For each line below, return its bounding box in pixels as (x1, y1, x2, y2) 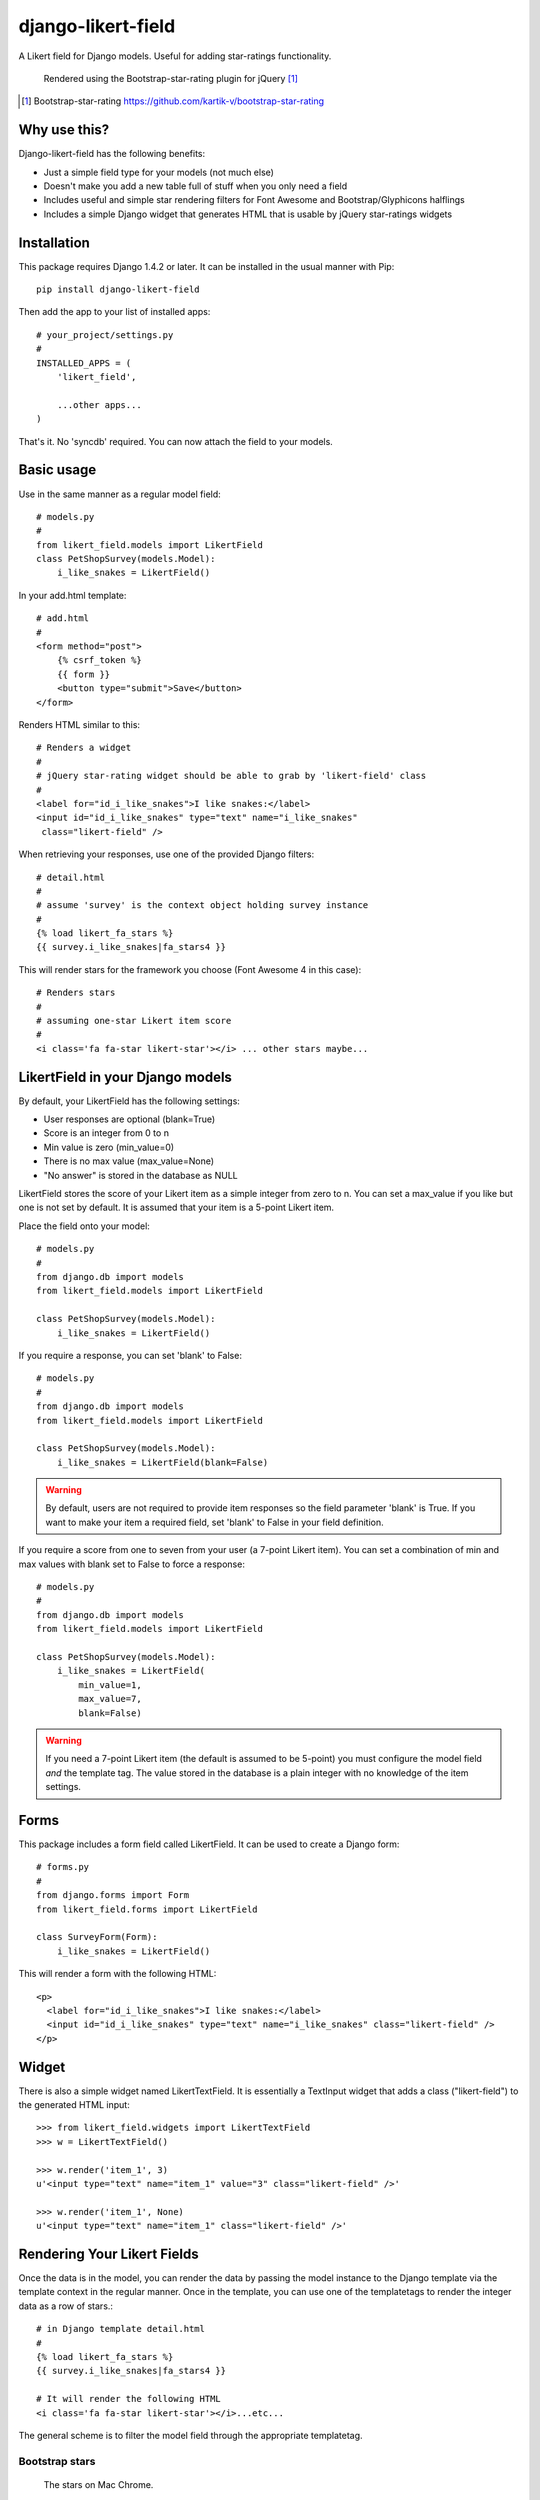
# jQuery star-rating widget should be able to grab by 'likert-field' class (36, 770, 427, 782)
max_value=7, (78, 1693, 142, 1705)
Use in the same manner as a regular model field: (18, 488, 222, 500)
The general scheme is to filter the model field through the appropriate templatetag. (18, 2429, 364, 2441)
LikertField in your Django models (18, 1068, 232, 1085)
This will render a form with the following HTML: (18, 1968, 217, 1980)
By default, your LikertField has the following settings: (18, 1095, 240, 1107)
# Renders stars (36, 987, 116, 999)
